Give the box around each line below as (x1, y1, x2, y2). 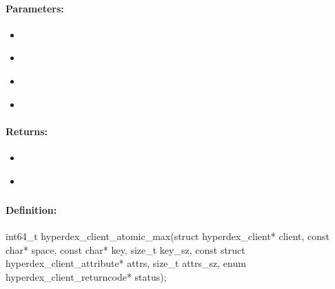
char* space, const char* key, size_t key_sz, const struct (6, 242, 245, 257)
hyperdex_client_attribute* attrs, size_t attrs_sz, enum (6, 256, 246, 270)
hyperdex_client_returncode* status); (6, 270, 167, 284)
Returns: (6, 123, 48, 138)
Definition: (6, 203, 57, 217)
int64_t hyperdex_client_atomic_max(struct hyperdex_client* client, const (6, 229, 330, 243)
